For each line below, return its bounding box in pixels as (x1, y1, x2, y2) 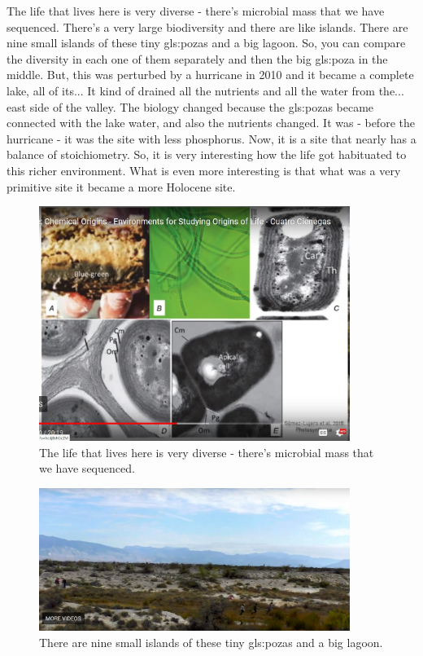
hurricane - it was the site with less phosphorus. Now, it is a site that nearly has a (7, 130, 416, 147)
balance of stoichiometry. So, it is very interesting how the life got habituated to (7, 146, 407, 163)
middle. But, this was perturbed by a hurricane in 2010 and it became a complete (7, 66, 414, 83)
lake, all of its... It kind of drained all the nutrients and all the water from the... (7, 81, 404, 99)
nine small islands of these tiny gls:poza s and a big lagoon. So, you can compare (7, 34, 406, 51)
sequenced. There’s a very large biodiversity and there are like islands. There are (7, 18, 408, 35)
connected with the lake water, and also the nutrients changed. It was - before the (7, 114, 415, 131)
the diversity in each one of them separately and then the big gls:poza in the (7, 50, 388, 67)
